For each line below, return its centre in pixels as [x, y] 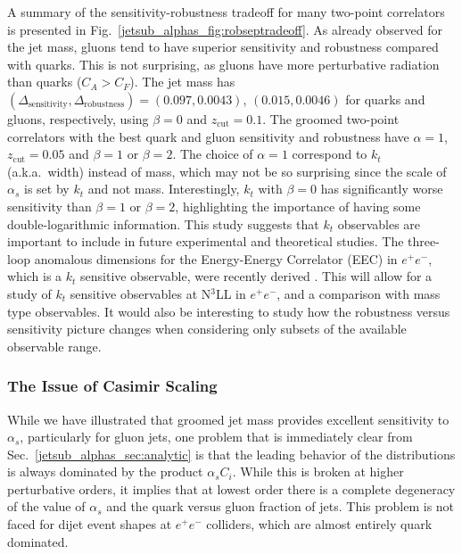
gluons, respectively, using [78, 118]
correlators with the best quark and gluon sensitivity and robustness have [208, 136]
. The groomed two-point [331, 118]
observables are [379, 223]
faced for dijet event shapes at [90, 524]
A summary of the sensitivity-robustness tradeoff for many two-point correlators [226, 12]
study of [29, 293]
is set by [47, 189]
